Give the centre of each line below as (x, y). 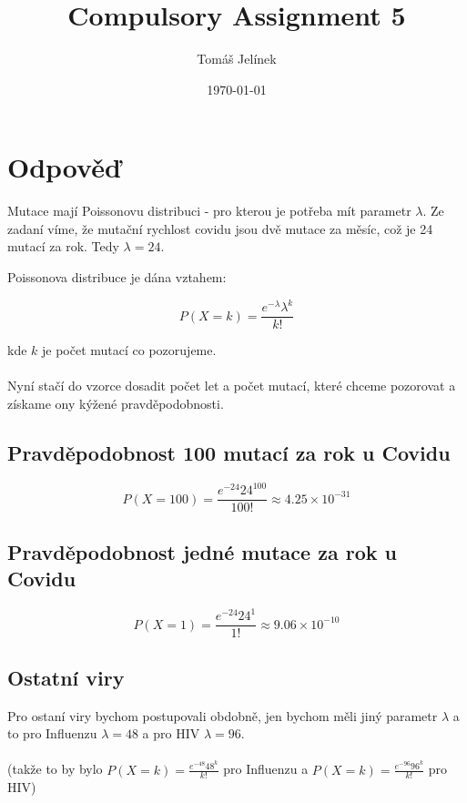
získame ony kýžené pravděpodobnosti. (116, 403)
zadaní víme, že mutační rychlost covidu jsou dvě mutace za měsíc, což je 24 (220, 228)
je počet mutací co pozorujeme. (129, 350)
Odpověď (64, 167)
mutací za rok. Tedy (63, 246)
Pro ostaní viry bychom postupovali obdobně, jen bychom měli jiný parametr (223, 715)
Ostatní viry (66, 677)
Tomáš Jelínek (237, 59)
